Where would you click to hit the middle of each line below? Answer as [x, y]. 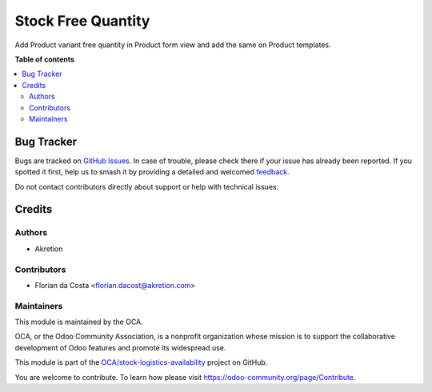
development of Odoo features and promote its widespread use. [120, 347]
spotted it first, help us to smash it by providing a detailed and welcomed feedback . [152, 172]
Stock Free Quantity [82, 21]
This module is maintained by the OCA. [79, 322]
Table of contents [45, 59]
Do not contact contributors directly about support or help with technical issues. [147, 186]
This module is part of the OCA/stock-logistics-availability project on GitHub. [141, 362]
